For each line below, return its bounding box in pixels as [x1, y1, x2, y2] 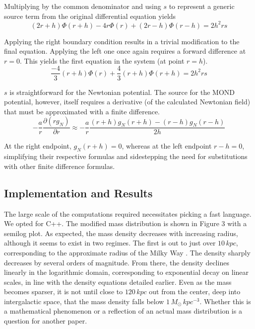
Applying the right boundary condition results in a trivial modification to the [4, 36, 240, 46]
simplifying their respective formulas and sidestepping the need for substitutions [4, 151, 248, 162]
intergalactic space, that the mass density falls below [4, 296, 164, 306]
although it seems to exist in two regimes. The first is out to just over [4, 238, 216, 248]
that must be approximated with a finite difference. [4, 106, 160, 116]
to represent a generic [169, 1, 235, 11]
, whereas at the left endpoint [122, 141, 212, 151]
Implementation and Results [4, 185, 153, 200]
